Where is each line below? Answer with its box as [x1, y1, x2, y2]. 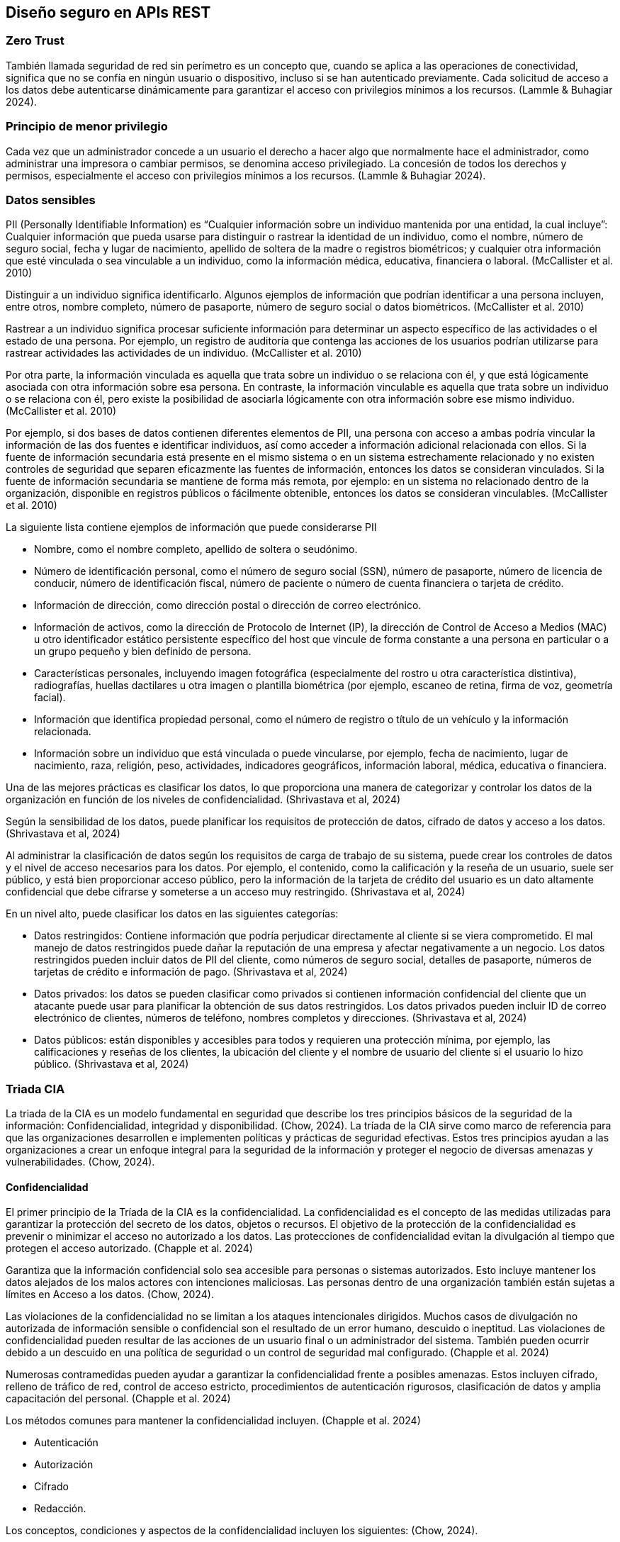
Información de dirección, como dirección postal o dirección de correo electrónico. [34, 599, 422, 612]
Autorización [34, 1458, 94, 1471]
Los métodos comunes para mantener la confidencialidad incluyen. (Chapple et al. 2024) [6, 1414, 421, 1427]
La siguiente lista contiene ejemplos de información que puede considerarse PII [6, 521, 377, 534]
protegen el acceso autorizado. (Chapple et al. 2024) [6, 1242, 253, 1255]
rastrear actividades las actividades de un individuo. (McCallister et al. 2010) [6, 347, 362, 359]
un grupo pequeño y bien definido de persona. [34, 645, 252, 658]
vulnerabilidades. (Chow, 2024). [6, 1156, 155, 1168]
